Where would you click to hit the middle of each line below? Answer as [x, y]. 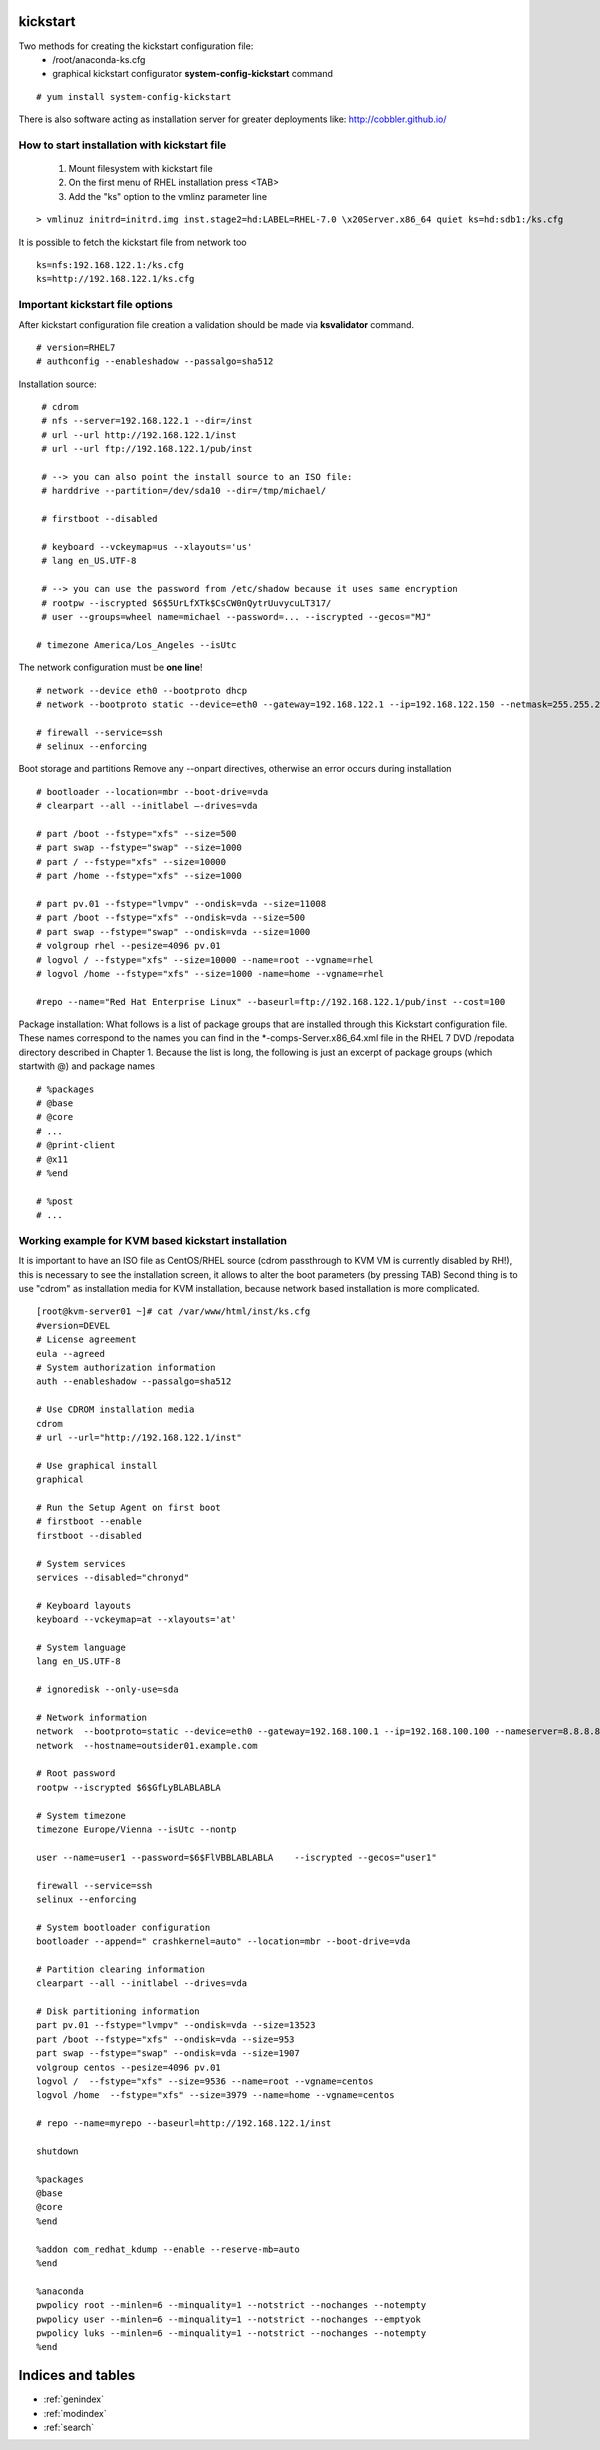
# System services [81, 1563]
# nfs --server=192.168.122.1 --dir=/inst [147, 421]
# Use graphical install [97, 1465]
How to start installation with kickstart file [122, 145]
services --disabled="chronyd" [113, 1577]
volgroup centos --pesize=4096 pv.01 [129, 2067]
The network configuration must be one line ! [110, 667]
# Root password [76, 1773]
